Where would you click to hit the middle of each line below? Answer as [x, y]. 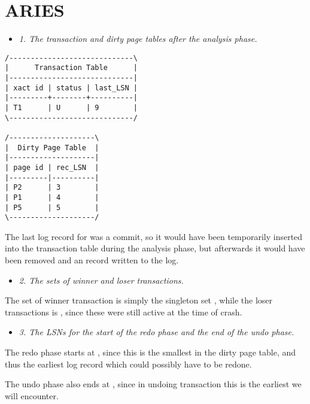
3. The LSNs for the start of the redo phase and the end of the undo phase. [156, 332]
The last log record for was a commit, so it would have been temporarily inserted [154, 236]
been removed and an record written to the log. [92, 260]
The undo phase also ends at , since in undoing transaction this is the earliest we [153, 384]
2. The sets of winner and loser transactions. [101, 280]
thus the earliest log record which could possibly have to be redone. [128, 364]
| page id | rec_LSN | [52, 167]
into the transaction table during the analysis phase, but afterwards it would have [155, 248]
